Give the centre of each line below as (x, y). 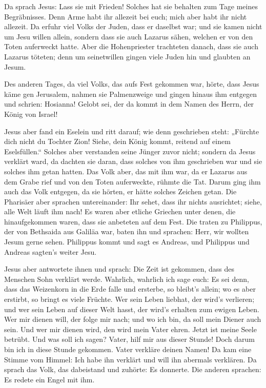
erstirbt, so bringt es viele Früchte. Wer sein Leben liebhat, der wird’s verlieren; (129, 299)
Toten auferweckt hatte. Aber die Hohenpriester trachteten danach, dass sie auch (131, 46)
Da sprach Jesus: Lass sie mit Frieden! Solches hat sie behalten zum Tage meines (131, 6)
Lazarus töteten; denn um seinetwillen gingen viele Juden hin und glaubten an (127, 56)
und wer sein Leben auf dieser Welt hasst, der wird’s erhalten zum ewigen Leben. (132, 309)
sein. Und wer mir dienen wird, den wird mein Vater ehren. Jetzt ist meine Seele (130, 329)
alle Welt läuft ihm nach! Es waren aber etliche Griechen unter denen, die (120, 211)
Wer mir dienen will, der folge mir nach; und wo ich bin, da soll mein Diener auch (133, 319)
